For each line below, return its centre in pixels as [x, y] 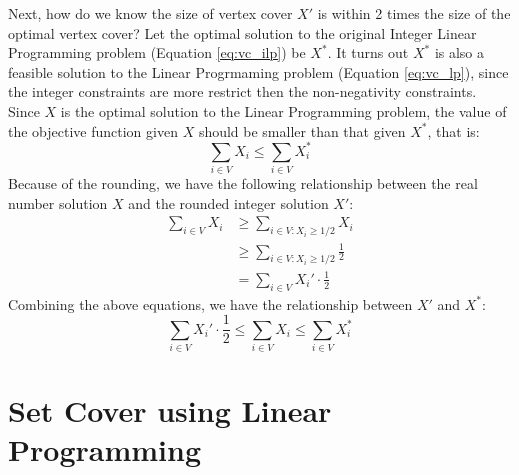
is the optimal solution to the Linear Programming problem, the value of [283, 110]
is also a [459, 52]
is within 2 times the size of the [414, 13]
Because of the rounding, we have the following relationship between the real [243, 182]
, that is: [453, 130]
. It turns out [368, 52]
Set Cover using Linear [170, 410]
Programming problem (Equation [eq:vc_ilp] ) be [157, 52]
